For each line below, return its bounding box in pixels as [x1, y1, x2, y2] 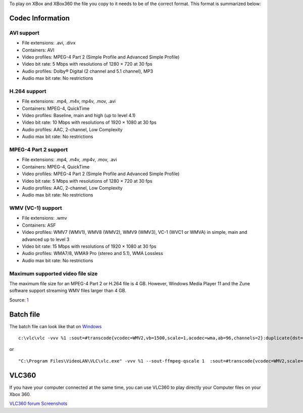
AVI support [9, 29, 40, 36]
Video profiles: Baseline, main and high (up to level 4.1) [22, 113, 136, 119]
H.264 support [9, 87, 46, 94]
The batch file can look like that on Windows [9, 323, 102, 329]
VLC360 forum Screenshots [9, 400, 68, 406]
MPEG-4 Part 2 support [9, 146, 68, 153]
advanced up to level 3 [22, 236, 70, 242]
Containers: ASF [22, 222, 56, 228]
